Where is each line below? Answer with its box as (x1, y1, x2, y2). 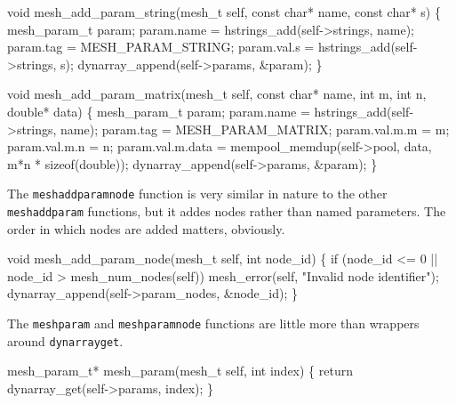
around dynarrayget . (7, 331, 124, 350)
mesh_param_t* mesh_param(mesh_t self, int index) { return (7, 361, 353, 380)
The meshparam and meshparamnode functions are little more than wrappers (7, 314, 420, 333)
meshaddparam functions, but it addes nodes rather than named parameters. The (7, 202, 446, 220)
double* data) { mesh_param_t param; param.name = (7, 101, 310, 120)
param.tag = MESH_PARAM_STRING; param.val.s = (7, 37, 315, 56)
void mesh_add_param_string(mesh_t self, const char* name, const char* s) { (7, 3, 441, 20)
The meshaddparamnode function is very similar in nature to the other (7, 184, 388, 203)
